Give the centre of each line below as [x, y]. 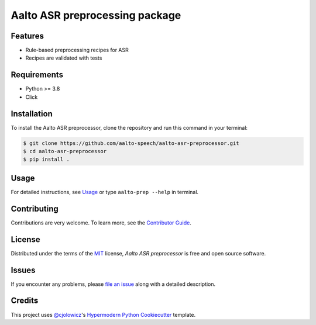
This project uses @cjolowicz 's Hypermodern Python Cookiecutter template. [103, 314]
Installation [32, 114]
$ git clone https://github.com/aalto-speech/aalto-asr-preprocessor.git [131, 143]
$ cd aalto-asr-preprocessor [65, 151]
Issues [23, 270]
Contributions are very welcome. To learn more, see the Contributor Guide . [101, 223]
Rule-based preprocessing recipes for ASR [77, 50]
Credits [25, 301]
